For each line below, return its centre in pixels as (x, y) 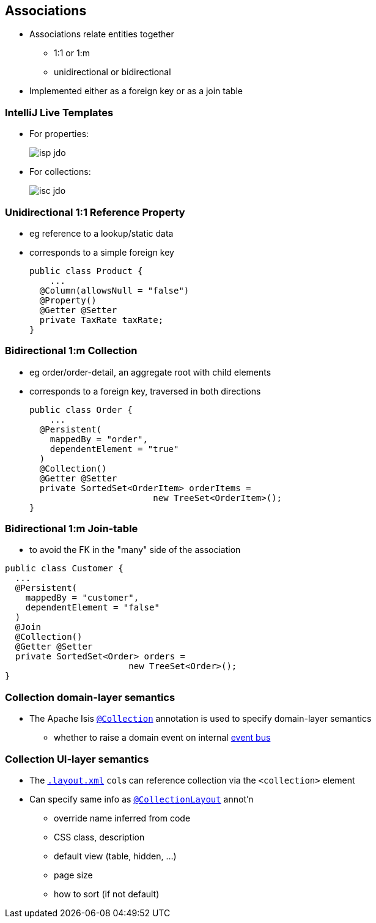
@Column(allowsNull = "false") (114, 290)
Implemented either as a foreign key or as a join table (136, 91)
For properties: (59, 134)
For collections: (60, 172)
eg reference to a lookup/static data (101, 233)
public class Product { (86, 271)
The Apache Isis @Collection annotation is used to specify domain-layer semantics (201, 719)
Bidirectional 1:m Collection (71, 351)
